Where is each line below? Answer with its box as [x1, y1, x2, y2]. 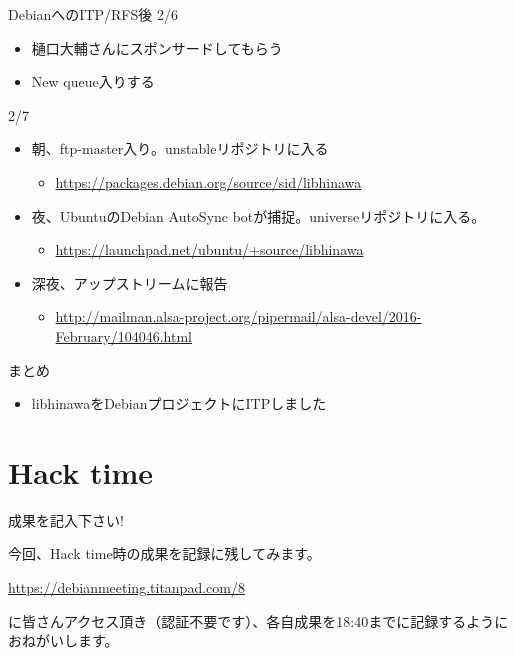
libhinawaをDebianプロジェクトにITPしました [31, 393, 327, 414]
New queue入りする [31, 71, 155, 92]
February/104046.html [55, 325, 193, 346]
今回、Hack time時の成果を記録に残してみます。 [8, 543, 321, 564]
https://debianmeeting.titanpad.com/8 [8, 577, 245, 598]
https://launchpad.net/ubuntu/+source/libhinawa [55, 239, 364, 260]
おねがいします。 [8, 630, 119, 651]
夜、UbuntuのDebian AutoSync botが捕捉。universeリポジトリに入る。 [31, 205, 486, 226]
